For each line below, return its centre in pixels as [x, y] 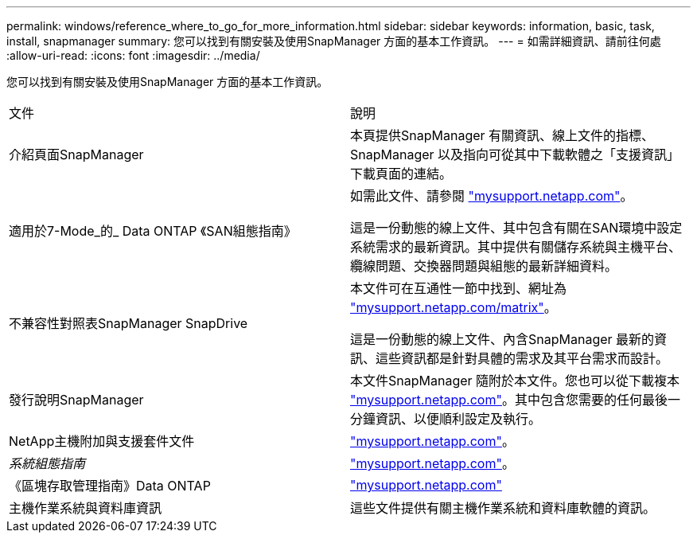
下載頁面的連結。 [401, 174]
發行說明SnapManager [76, 400]
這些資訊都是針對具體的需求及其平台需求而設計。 [522, 358]
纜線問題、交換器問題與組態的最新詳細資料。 [484, 266]
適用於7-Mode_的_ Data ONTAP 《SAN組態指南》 [153, 231]
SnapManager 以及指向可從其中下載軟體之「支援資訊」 [515, 154]
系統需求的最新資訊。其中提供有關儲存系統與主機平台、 [516, 247]
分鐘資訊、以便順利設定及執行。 [446, 419]
